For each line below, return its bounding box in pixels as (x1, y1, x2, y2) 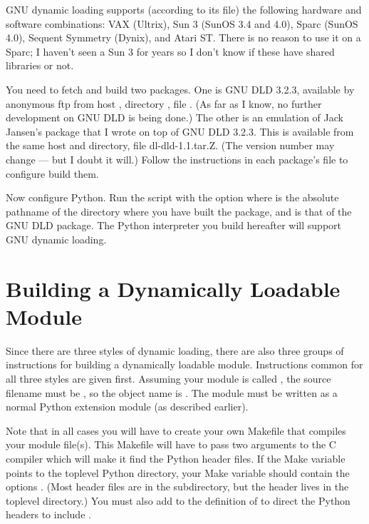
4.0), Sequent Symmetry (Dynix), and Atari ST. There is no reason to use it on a (6, 30, 361, 45)
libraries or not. (6, 58, 74, 73)
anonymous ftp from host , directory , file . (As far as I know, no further (6, 96, 322, 111)
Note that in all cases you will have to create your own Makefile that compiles (6, 423, 346, 438)
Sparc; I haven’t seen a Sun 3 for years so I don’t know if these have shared (6, 44, 335, 59)
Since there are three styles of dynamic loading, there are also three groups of (6, 343, 344, 358)
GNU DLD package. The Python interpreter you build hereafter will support (6, 218, 342, 233)
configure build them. (6, 166, 99, 181)
